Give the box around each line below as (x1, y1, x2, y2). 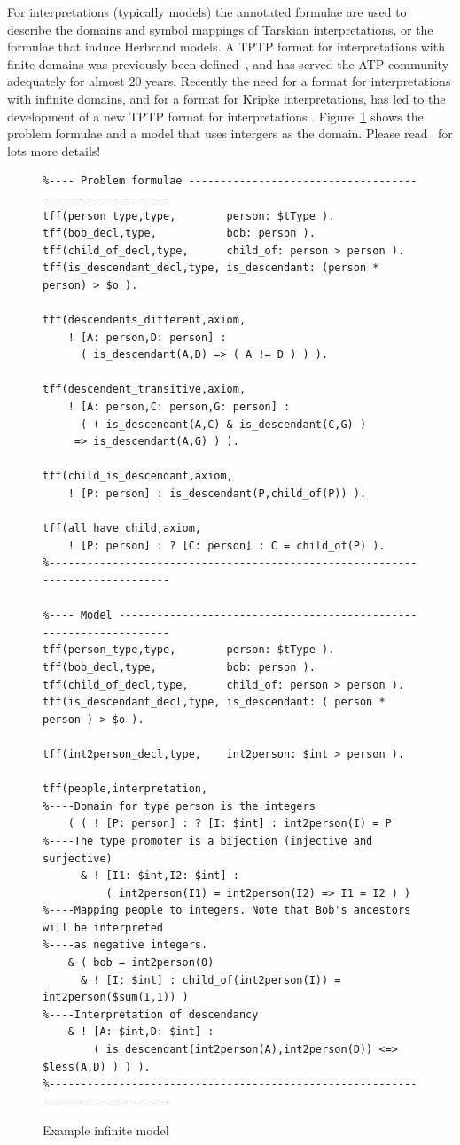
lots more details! (7, 141, 101, 160)
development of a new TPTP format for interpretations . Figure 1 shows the (7, 106, 424, 125)
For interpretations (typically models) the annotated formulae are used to (7, 3, 407, 20)
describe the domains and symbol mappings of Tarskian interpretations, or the (7, 19, 433, 38)
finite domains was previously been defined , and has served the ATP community (7, 54, 449, 73)
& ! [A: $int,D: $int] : (67, 1025, 214, 1039)
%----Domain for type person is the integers (43, 799, 316, 813)
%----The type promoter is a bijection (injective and (43, 834, 373, 847)
